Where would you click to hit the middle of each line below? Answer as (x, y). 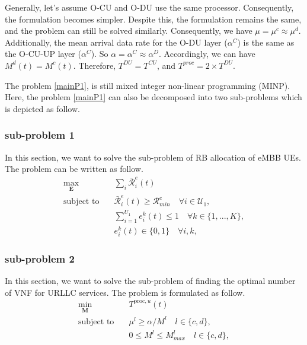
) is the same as (266, 42)
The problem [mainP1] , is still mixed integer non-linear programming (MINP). (148, 85)
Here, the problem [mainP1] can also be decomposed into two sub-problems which (153, 97)
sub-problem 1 (40, 135)
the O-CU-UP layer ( (43, 54)
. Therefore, (95, 65)
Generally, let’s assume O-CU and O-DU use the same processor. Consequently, (149, 7)
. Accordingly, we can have (207, 54)
